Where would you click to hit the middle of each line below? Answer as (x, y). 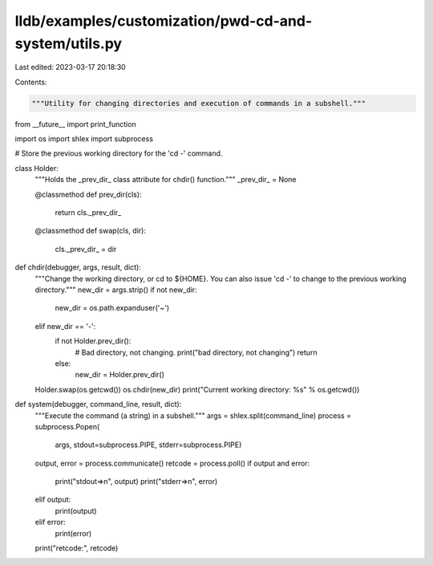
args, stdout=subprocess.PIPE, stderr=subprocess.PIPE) (148, 445)
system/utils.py (69, 43)
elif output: (53, 500)
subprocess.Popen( (67, 426)
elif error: (50, 522)
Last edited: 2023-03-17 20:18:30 (70, 67)
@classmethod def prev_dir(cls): (88, 194)
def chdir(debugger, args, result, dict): (78, 267)
